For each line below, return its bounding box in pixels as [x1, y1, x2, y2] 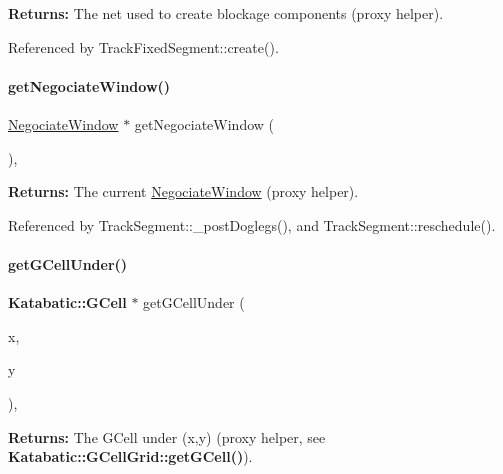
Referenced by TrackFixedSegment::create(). [8, 36, 279, 57]
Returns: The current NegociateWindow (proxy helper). [8, 181, 359, 202]
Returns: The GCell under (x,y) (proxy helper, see [8, 426, 326, 447]
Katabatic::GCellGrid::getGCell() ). [8, 446, 253, 467]
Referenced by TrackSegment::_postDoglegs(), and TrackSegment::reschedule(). [8, 214, 496, 235]
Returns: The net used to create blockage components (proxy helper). [8, 3, 444, 23]
